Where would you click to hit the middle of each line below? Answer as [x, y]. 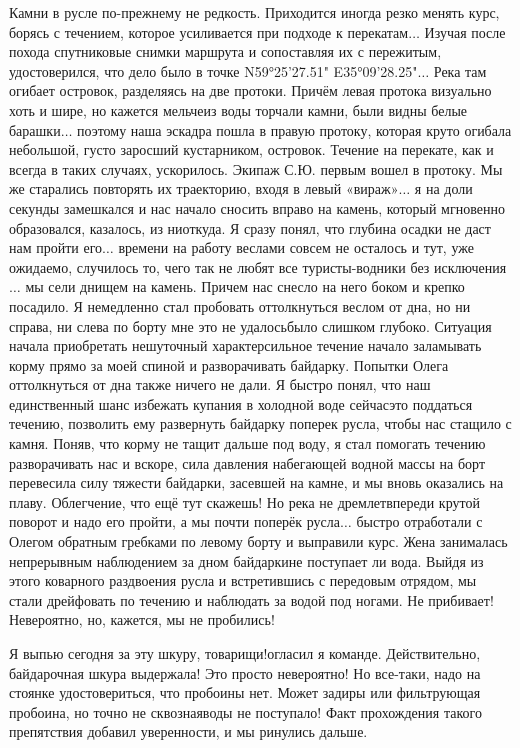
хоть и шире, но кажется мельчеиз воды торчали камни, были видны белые [238, 109]
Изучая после [465, 31]
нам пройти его [56, 247]
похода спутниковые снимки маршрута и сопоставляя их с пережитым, [225, 51]
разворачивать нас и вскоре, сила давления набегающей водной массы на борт [247, 462]
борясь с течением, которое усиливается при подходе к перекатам [209, 31]
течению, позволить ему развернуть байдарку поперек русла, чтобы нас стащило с [260, 423]
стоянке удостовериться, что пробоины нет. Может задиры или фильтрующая [245, 692]
